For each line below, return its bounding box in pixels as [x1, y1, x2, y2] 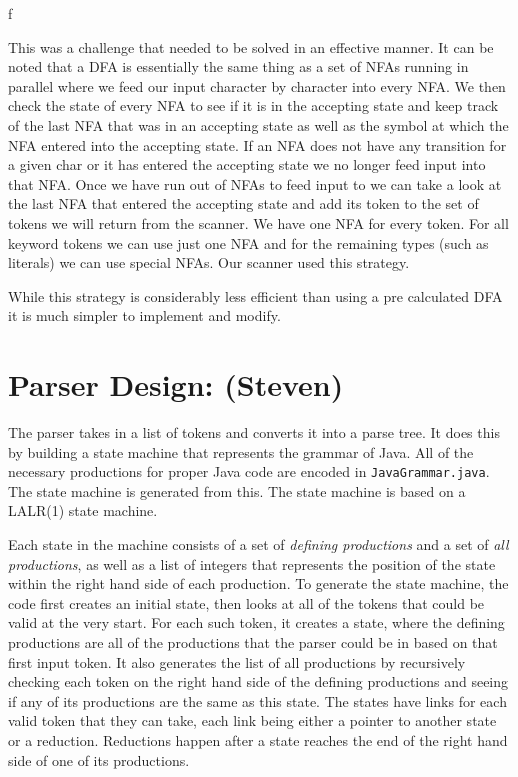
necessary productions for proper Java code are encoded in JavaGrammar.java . [8, 461, 490, 482]
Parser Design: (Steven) [8, 364, 344, 405]
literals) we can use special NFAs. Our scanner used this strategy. [8, 252, 410, 273]
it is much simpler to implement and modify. [8, 305, 281, 326]
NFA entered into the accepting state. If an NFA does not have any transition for [8, 134, 507, 155]
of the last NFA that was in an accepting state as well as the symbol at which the [8, 114, 509, 135]
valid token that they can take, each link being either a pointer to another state [8, 710, 497, 731]
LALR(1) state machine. [8, 500, 158, 521]
